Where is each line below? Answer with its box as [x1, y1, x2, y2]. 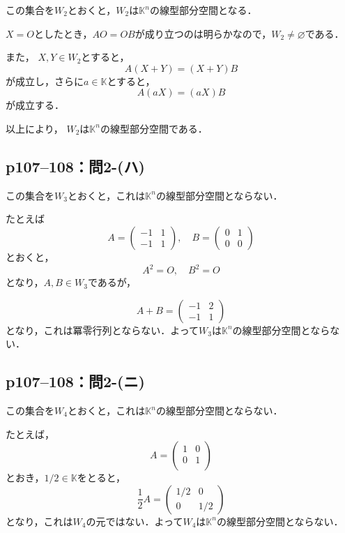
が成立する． [6, 98, 64, 112]
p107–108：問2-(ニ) [6, 370, 145, 392]
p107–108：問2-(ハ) [6, 155, 145, 177]
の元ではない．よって [86, 513, 183, 528]
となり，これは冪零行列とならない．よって [6, 322, 199, 337]
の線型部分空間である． [100, 121, 208, 135]
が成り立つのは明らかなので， [135, 26, 272, 40]
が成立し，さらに [6, 73, 84, 88]
